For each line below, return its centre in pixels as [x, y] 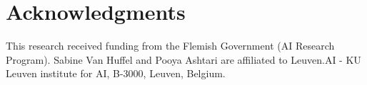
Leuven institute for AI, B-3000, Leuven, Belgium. [116, 73]
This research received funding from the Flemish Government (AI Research [170, 46]
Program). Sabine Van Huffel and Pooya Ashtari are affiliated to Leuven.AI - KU [183, 59]
